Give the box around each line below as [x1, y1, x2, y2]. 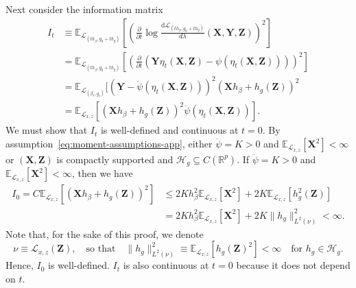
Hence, [5, 258, 34, 272]
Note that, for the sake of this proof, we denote [5, 226, 204, 241]
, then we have [72, 166, 133, 180]
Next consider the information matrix [5, 2, 163, 16]
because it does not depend [236, 258, 351, 272]
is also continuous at [123, 258, 209, 272]
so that [86, 244, 116, 254]
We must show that [5, 123, 88, 137]
